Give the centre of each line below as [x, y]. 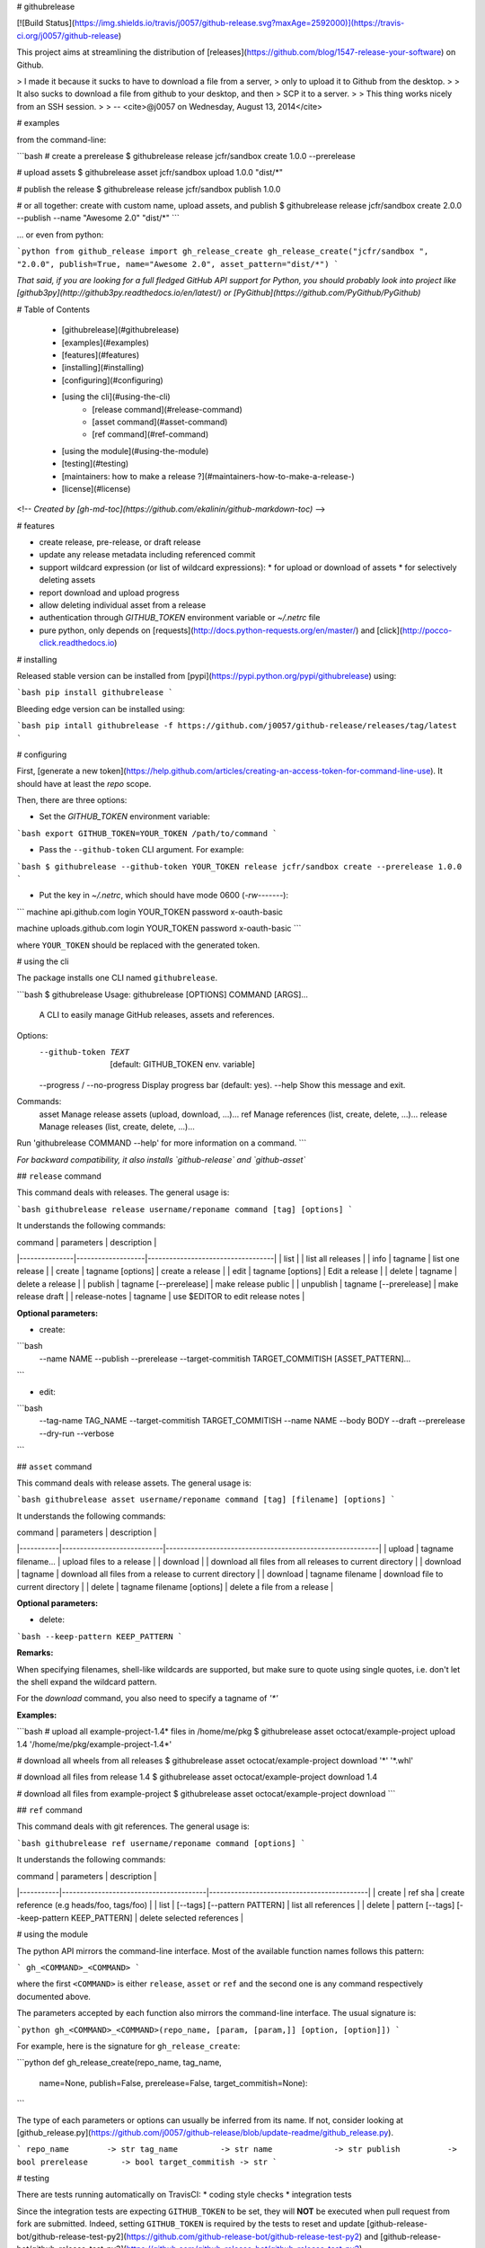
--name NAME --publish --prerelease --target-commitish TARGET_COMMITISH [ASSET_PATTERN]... [225, 1359]
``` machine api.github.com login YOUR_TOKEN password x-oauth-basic [150, 912]
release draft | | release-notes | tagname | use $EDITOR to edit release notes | [161, 1297]
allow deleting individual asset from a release [123, 605]
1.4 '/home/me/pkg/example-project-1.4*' [94, 1744]
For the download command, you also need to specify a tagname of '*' [147, 1699]
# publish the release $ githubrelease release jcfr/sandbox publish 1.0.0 [149, 189]
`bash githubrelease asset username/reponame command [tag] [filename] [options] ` [206, 1500]
